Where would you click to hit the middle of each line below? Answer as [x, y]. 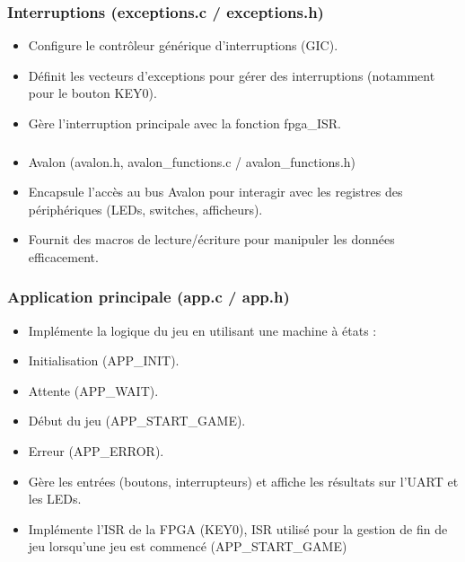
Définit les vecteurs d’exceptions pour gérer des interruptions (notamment [232, 75]
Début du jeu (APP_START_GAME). [137, 421]
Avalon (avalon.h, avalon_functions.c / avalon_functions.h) [192, 161]
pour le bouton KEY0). [92, 93]
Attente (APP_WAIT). [93, 390]
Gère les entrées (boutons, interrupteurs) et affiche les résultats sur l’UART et [243, 481]
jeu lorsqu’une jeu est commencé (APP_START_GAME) [188, 546]
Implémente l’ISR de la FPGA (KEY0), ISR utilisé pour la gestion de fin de [238, 528]
